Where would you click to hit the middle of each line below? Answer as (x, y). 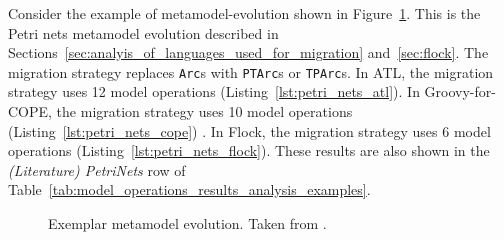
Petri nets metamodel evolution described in (143, 32)
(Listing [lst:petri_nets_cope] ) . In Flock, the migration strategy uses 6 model (249, 130)
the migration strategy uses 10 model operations (204, 111)
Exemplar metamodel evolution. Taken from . (187, 223)
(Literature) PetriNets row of (97, 169)
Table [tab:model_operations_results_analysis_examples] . (189, 189)
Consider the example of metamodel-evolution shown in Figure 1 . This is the (244, 13)
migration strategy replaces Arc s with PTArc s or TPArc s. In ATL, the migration (251, 71)
